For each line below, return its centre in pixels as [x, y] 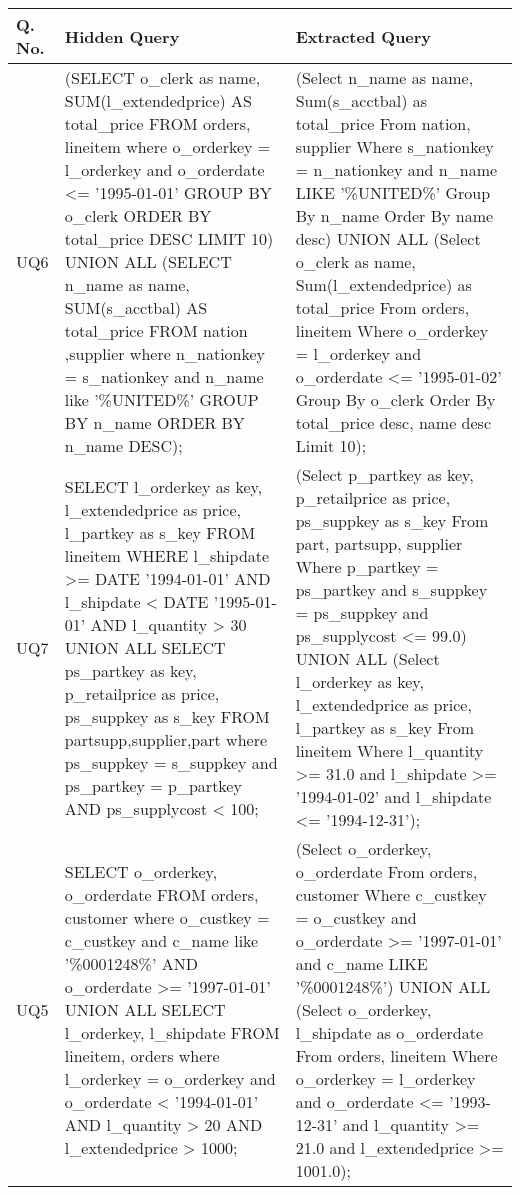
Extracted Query [363, 36]
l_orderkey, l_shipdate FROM [172, 1032]
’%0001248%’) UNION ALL [393, 986]
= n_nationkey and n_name [396, 169]
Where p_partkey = [367, 566]
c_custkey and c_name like [161, 940]
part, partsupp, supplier [379, 543]
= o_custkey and [356, 917]
